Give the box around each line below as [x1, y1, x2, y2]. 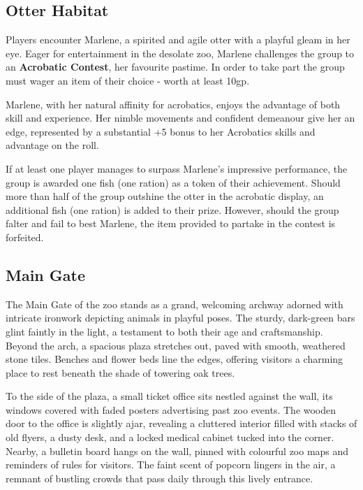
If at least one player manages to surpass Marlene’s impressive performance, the [6, 161, 348, 175]
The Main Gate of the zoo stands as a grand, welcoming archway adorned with [6, 296, 343, 311]
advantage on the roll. [6, 138, 99, 152]
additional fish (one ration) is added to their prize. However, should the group [6, 202, 339, 217]
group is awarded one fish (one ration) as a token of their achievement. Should [6, 175, 341, 189]
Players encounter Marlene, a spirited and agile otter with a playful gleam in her [6, 32, 350, 47]
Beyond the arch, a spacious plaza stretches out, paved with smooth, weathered [6, 338, 346, 352]
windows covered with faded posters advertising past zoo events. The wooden [6, 402, 336, 417]
